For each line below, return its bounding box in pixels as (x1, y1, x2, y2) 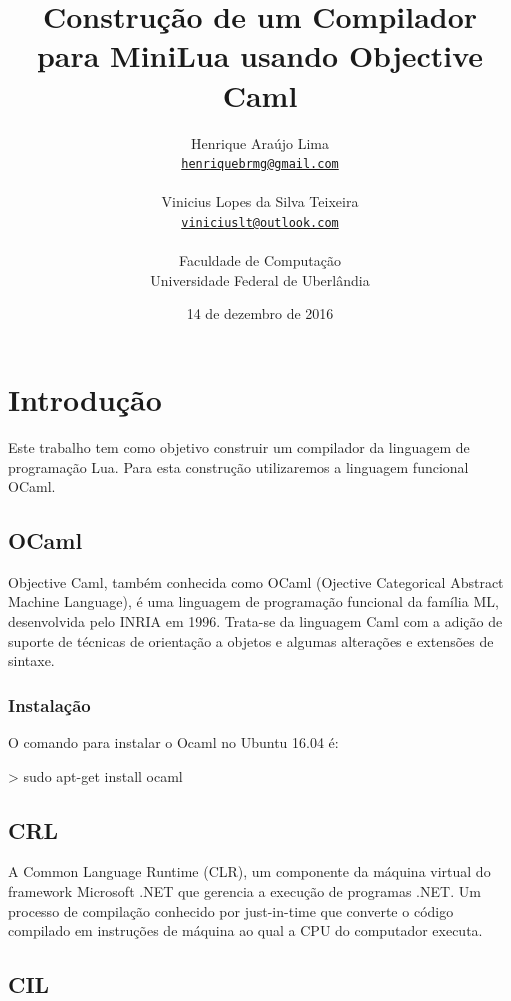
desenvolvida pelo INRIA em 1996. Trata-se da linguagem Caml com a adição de (8, 611, 503, 632)
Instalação (8, 692, 91, 717)
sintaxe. (8, 650, 55, 671)
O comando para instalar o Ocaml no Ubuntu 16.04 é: (8, 732, 339, 753)
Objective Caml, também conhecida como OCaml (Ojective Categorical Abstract (8, 571, 504, 592)
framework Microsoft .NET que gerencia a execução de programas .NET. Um (8, 881, 481, 902)
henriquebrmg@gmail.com (181, 157, 339, 172)
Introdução (8, 378, 162, 419)
